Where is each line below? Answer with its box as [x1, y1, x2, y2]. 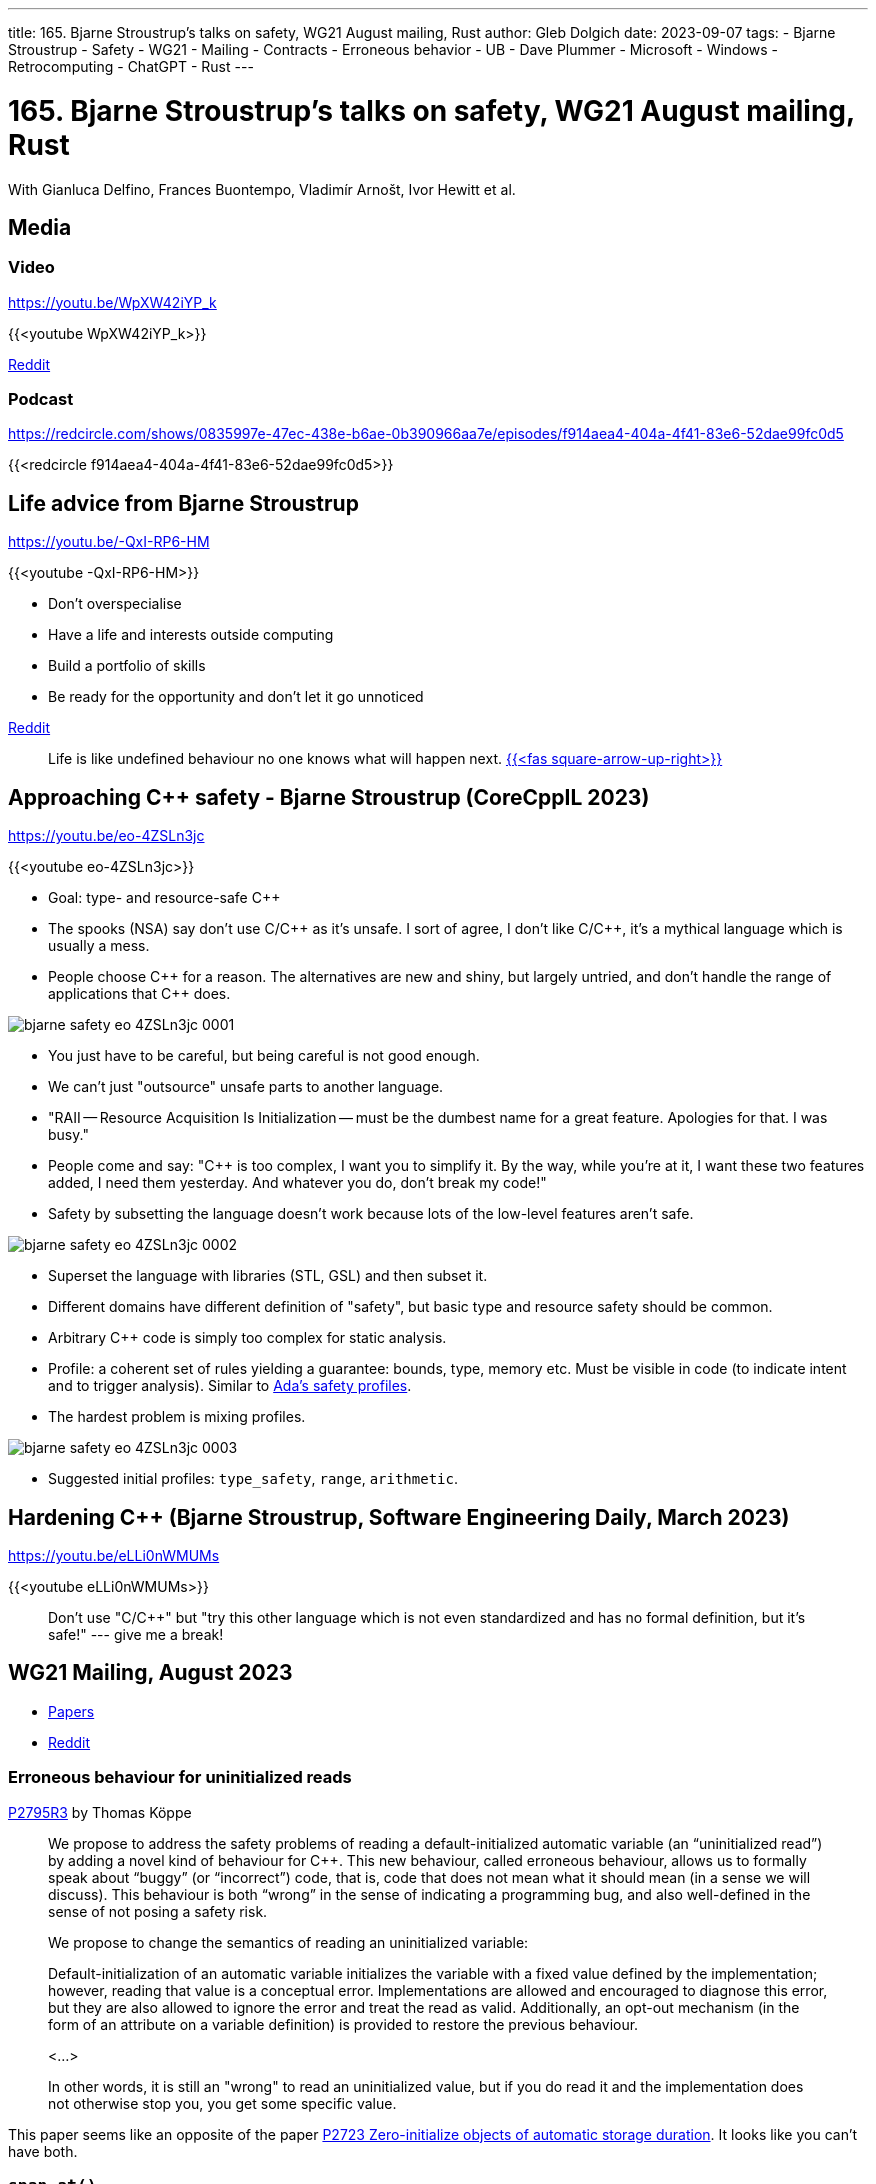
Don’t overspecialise [48, 595, 182, 613]
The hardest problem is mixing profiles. [48, 1408, 306, 1426]
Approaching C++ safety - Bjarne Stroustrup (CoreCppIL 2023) [8, 784, 650, 810]
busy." [48, 1126, 89, 1144]
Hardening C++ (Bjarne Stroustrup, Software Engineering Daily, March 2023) [8, 1504, 790, 1530]
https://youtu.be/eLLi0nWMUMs [8, 1547, 220, 1564]
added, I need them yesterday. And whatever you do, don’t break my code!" [48, 1174, 547, 1192]
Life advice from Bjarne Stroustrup [8, 490, 359, 516]
